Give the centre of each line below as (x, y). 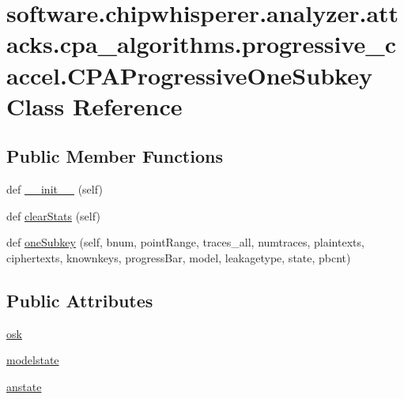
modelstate (33, 360)
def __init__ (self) (55, 189)
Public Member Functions (115, 156)
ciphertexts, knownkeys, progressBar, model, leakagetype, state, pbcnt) (179, 257)
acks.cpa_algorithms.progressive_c (201, 44)
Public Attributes (80, 300)
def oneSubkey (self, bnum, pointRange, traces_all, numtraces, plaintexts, (185, 242)
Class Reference (94, 105)
